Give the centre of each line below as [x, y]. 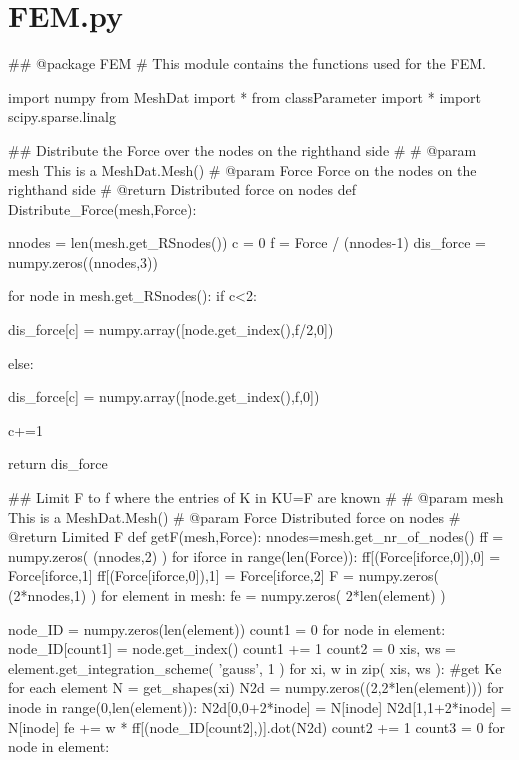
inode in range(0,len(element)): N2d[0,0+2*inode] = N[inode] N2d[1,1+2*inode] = [260, 706]
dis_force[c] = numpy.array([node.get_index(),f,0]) [164, 396]
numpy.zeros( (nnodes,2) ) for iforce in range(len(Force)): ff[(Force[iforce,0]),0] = [254, 555]
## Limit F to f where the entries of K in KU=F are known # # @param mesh [256, 497]
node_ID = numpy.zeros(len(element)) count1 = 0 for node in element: [227, 628]
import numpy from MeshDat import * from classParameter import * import [245, 96]
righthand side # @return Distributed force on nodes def [182, 189]
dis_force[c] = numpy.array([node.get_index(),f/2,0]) [171, 329]
